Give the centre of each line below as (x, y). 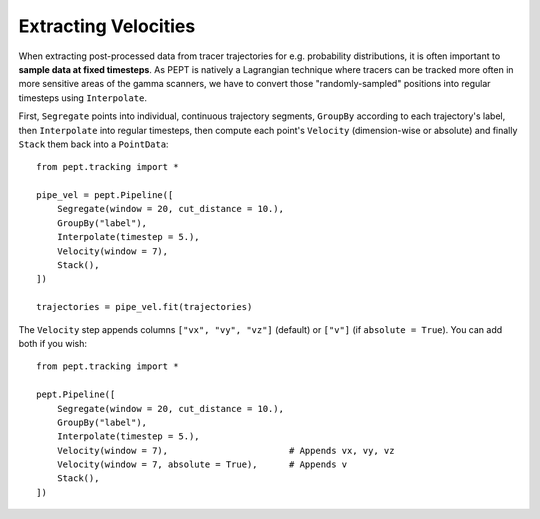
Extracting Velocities (107, 26)
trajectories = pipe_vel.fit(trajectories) (144, 307)
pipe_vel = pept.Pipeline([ (105, 195)
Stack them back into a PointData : (93, 144)
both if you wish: (53, 343)
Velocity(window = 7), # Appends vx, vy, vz (225, 450)
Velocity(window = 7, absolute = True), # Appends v (202, 464)
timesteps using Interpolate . (82, 97)
